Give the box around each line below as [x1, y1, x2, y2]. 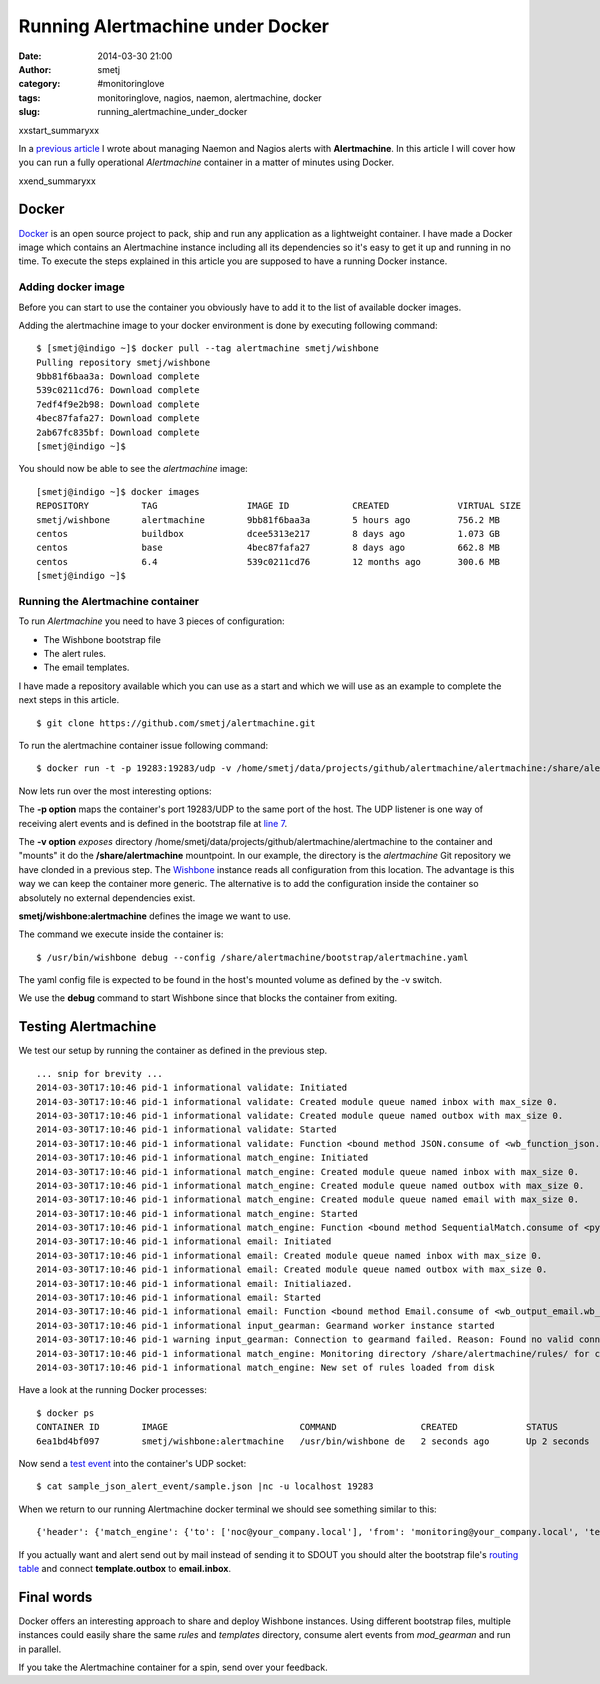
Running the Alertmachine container [18, 594, 200, 608]
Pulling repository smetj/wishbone [36, 356, 211, 368]
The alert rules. [43, 648, 107, 660]
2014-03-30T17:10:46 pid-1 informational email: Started [36, 1292, 322, 1304]
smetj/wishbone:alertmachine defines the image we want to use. [18, 910, 292, 922]
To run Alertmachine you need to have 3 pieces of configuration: [18, 615, 285, 627]
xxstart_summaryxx [18, 124, 100, 136]
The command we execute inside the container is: [18, 928, 224, 940]
